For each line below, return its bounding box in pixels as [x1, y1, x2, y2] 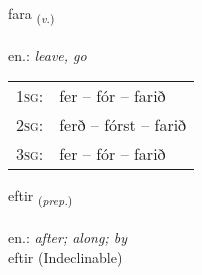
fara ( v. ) [8, 3, 55, 26]
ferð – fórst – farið [59, 113, 187, 137]
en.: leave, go [8, 44, 87, 65]
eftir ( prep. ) [8, 185, 73, 209]
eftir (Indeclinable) [8, 246, 123, 267]
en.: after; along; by [8, 227, 127, 248]
